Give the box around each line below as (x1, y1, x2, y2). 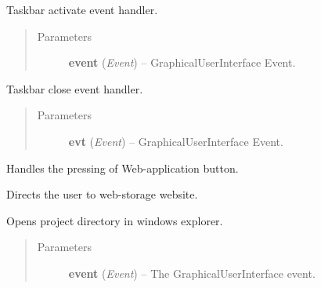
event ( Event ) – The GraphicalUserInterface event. (68, 264, 316, 281)
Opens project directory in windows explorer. (6, 212, 223, 228)
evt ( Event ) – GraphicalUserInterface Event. (68, 133, 283, 149)
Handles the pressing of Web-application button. (6, 159, 239, 176)
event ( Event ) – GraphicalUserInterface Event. (68, 54, 296, 71)
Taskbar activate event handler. (6, 2, 158, 17)
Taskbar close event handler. (6, 80, 143, 97)
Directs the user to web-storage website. (6, 186, 198, 202)
